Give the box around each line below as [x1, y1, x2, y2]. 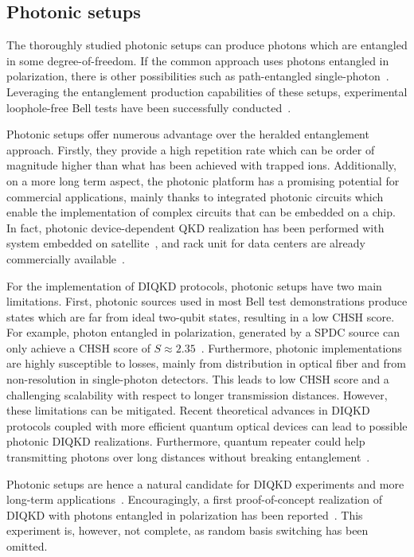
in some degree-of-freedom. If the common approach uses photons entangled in [6, 52, 389, 68]
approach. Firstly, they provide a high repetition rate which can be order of [6, 141, 375, 158]
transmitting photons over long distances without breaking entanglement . [6, 449, 370, 465]
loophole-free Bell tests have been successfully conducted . [6, 99, 291, 115]
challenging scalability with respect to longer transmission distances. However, [6, 386, 388, 403]
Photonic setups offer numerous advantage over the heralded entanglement [6, 126, 369, 142]
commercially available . [6, 250, 125, 267]
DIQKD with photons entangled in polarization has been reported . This [6, 506, 363, 523]
